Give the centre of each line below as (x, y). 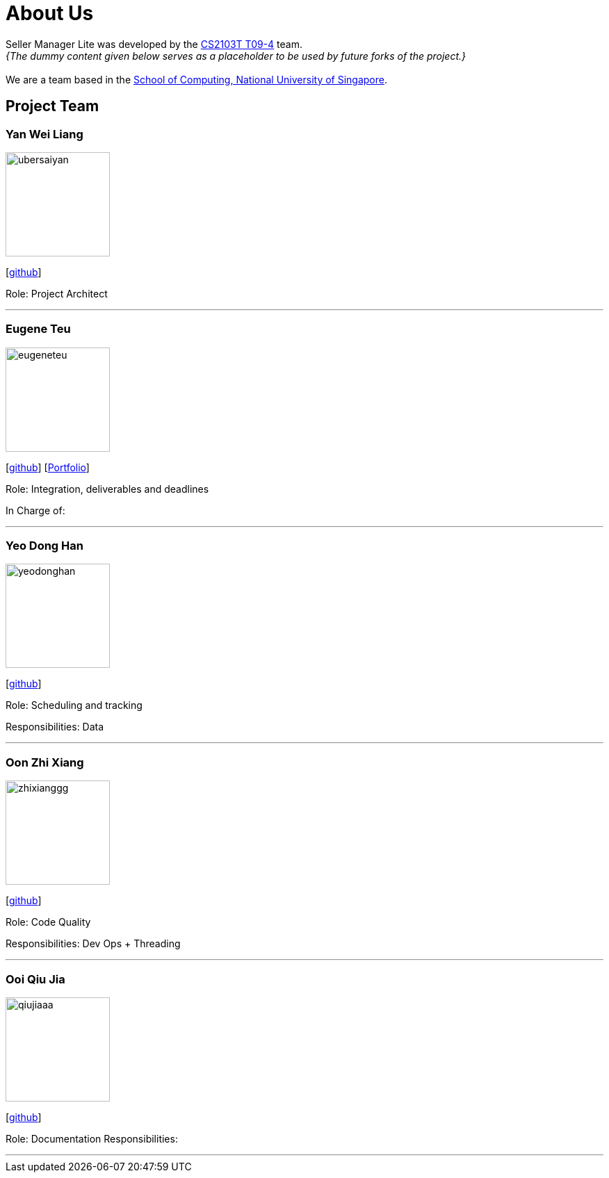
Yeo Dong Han (44, 546)
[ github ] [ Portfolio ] (48, 467)
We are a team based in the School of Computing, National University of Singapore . (197, 79)
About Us (50, 13)
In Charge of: (35, 510)
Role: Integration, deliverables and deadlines (107, 489)
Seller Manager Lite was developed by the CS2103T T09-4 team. (154, 44)
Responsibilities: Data (55, 727)
